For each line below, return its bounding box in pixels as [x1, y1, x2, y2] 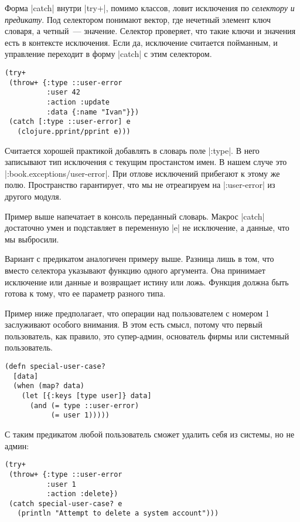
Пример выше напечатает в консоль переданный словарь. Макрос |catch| [5, 210, 265, 222]
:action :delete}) [46, 490, 118, 499]
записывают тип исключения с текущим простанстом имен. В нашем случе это [5, 156, 287, 168]
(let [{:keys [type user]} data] [21, 392, 152, 400]
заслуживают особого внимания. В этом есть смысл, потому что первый [5, 318, 262, 331]
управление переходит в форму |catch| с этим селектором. [5, 48, 212, 60]
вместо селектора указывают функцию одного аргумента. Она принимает [5, 264, 265, 276]
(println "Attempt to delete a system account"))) [17, 509, 219, 518]
